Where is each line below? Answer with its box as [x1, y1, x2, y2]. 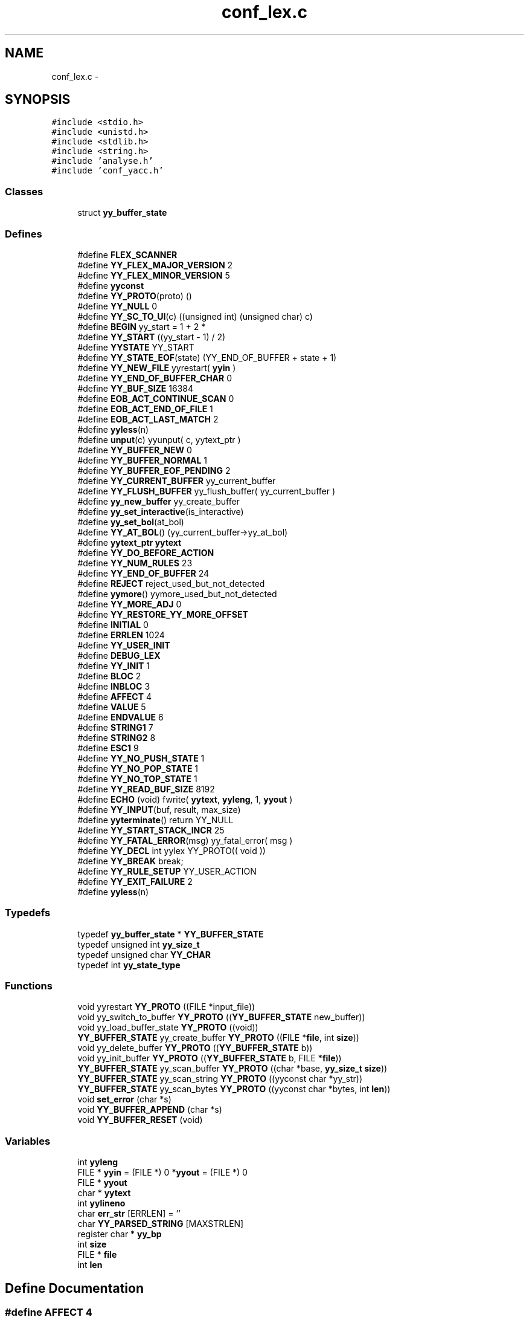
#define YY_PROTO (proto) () [77, 290, 192, 301]
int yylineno [77, 1198, 126, 1209]
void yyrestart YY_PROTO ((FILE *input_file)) [77, 1002, 255, 1012]
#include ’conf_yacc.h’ [51, 166, 164, 176]
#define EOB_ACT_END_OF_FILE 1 [77, 403, 213, 414]
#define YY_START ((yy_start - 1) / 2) [77, 331, 226, 342]
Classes [5, 185, 43, 198]
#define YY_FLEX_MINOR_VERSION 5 [77, 270, 230, 280]
